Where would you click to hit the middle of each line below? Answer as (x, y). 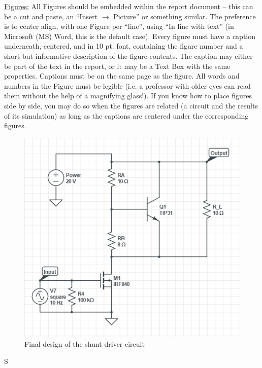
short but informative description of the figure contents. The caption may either (128, 56)
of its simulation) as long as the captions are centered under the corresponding (126, 115)
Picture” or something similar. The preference (185, 16)
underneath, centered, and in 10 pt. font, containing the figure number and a (124, 46)
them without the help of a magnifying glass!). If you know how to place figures (128, 96)
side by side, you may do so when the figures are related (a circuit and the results (131, 105)
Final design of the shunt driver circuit (85, 344)
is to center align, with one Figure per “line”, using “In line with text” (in (119, 26)
